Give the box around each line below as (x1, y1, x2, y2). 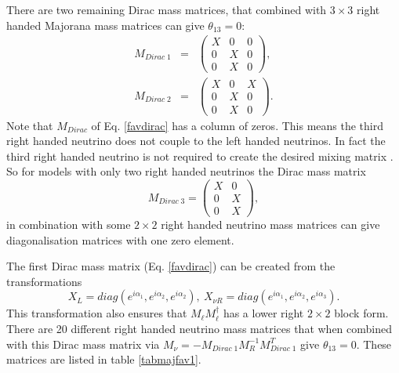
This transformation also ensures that (6, 305, 187, 321)
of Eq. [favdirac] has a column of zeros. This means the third (91, 117, 383, 133)
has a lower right (223, 305, 304, 321)
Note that (6, 117, 53, 133)
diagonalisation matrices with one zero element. (6, 231, 234, 248)
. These (356, 335, 392, 352)
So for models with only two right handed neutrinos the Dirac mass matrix (6, 163, 366, 179)
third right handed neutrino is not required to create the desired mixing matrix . (6, 147, 394, 164)
